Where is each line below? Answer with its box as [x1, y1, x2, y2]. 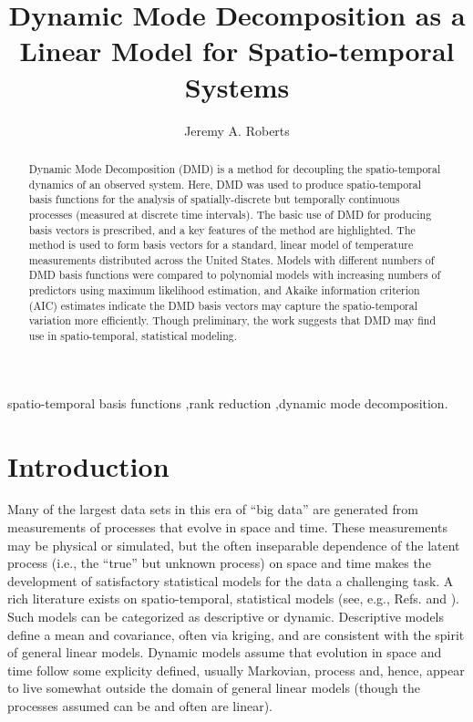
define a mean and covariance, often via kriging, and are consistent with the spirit [7, 624, 465, 644]
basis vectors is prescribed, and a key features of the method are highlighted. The [28, 222, 416, 237]
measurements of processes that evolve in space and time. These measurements [7, 518, 447, 537]
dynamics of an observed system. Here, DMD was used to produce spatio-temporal [28, 176, 422, 191]
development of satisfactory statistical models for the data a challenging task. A [7, 571, 454, 590]
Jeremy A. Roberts [184, 120, 290, 139]
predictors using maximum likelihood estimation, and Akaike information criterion [28, 283, 420, 298]
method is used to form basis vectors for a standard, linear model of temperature [28, 237, 414, 253]
